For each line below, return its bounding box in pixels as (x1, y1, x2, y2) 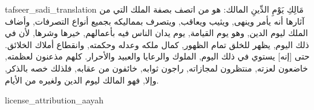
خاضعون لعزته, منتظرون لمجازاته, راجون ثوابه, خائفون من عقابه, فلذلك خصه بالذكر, (5, 61, 308, 74)
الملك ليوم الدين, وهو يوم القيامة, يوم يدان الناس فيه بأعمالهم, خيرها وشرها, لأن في (5, 26, 308, 39)
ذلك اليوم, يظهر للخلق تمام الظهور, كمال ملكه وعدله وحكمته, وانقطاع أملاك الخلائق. (5, 38, 309, 50)
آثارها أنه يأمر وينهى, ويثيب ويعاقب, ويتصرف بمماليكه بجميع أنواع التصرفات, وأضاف (5, 14, 305, 27)
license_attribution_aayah (5, 94, 104, 106)
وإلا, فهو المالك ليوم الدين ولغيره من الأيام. (5, 73, 159, 86)
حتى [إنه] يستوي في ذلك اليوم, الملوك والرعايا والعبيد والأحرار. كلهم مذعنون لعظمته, (5, 50, 310, 63)
